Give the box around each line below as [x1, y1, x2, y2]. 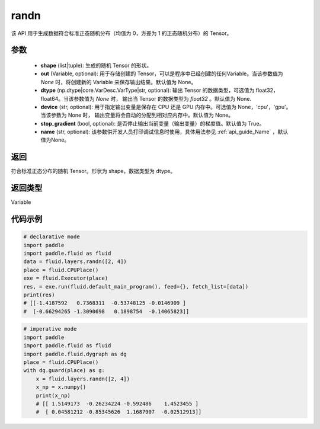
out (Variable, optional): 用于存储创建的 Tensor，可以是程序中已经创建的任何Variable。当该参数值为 [40, 70, 283, 77]
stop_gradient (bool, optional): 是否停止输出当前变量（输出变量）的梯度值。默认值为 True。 [40, 120, 265, 127]
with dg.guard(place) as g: [23, 367, 105, 374]
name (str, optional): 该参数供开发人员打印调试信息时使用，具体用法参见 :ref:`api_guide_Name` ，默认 [40, 128, 289, 136]
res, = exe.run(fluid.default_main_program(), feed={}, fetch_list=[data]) [23, 283, 249, 290]
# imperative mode [23, 326, 77, 332]
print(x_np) [36, 392, 71, 399]
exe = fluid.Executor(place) [23, 275, 108, 281]
